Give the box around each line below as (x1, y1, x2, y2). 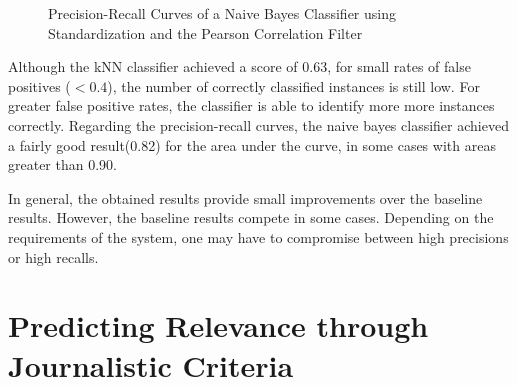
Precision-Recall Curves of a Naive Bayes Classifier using (48, 3, 396, 23)
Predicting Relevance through (8, 305, 429, 346)
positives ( (8, 75, 71, 96)
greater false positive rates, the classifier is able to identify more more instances (8, 95, 495, 116)
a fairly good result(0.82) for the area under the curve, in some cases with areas (8, 134, 496, 155)
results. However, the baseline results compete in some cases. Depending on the (8, 207, 494, 228)
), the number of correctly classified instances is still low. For (107, 75, 480, 96)
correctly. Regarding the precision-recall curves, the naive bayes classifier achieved (8, 114, 509, 135)
